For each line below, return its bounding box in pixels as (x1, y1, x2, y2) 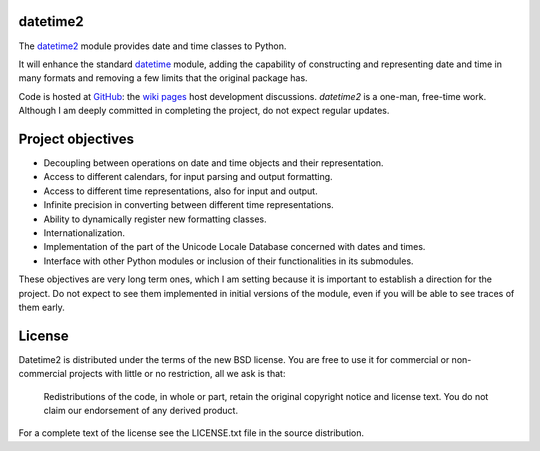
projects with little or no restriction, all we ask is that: (68, 368, 286, 380)
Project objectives (18, 130, 135, 147)
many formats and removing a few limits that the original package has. (18, 72, 309, 84)
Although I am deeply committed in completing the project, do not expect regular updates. (18, 105, 390, 117)
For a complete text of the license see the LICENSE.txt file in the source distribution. (18, 427, 365, 439)
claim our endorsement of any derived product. (43, 404, 239, 416)
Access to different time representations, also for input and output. (43, 185, 319, 197)
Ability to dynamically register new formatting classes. (43, 213, 267, 225)
